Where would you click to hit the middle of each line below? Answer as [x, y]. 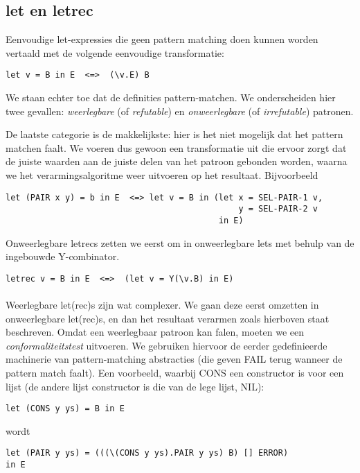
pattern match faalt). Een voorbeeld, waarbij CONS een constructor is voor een [175, 372]
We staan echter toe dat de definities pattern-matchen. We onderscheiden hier [171, 97]
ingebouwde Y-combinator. [63, 256]
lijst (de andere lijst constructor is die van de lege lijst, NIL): [135, 386]
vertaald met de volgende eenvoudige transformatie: [115, 52]
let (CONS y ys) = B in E [65, 409]
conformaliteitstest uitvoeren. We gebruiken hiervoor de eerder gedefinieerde [166, 345]
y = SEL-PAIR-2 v [278, 209]
